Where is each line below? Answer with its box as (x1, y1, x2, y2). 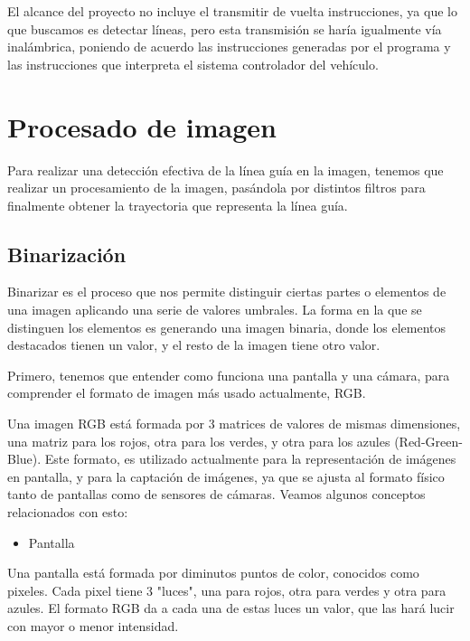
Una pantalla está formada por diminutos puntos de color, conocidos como (7, 563, 419, 582)
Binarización (7, 240, 127, 268)
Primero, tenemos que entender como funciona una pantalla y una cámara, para (7, 365, 450, 384)
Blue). (7, 449, 42, 468)
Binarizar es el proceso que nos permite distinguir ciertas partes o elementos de (7, 282, 446, 301)
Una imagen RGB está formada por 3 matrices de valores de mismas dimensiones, (7, 414, 461, 433)
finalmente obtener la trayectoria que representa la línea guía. (7, 195, 348, 214)
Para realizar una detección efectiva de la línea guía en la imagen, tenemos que (7, 160, 444, 179)
